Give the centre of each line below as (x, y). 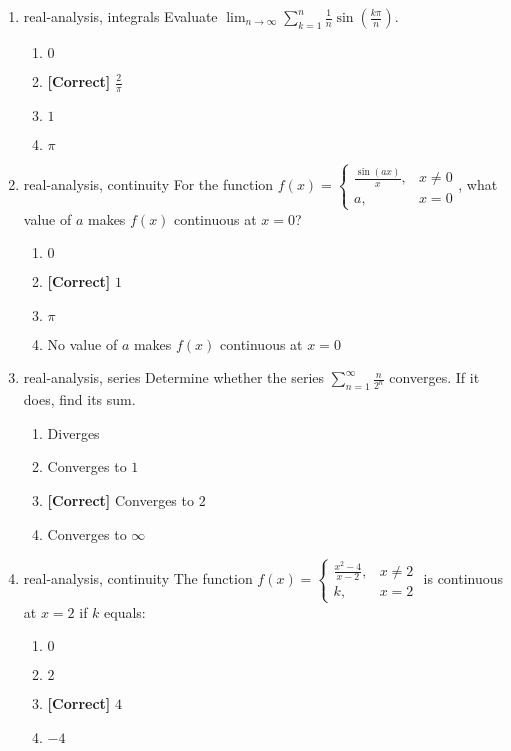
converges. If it (434, 377)
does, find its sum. (79, 399)
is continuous (463, 577)
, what (478, 184)
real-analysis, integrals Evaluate (120, 16)
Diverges (73, 432)
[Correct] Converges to (120, 499)
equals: (125, 611)
